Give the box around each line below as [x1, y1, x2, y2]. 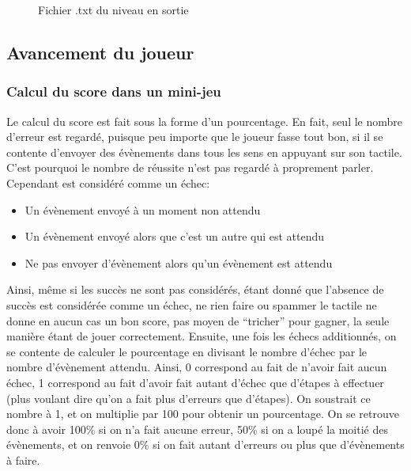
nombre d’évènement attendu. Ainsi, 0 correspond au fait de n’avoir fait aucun [6, 359, 387, 375]
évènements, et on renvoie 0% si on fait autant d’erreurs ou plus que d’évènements [6, 436, 405, 453]
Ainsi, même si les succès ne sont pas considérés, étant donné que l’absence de [6, 281, 384, 298]
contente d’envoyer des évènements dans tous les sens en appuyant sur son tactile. [6, 143, 402, 160]
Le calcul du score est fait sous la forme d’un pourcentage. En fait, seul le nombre [6, 112, 403, 129]
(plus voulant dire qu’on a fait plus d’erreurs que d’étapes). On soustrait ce [6, 389, 371, 406]
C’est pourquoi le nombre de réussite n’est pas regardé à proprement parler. [6, 159, 374, 176]
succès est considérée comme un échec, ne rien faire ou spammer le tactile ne [6, 296, 377, 313]
